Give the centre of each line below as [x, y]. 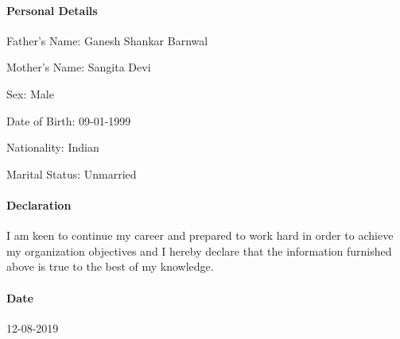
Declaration [39, 204]
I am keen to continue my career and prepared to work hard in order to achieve [200, 235]
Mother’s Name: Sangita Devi [79, 67]
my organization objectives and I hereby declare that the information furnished [199, 250]
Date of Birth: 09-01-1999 [69, 120]
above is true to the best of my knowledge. [110, 266]
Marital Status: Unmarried [72, 173]
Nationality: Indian [53, 147]
